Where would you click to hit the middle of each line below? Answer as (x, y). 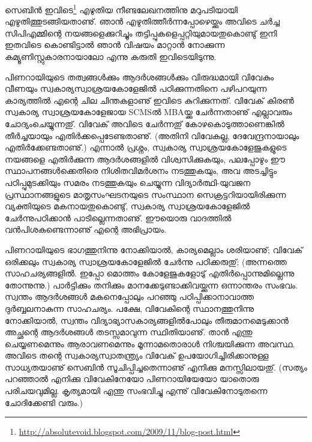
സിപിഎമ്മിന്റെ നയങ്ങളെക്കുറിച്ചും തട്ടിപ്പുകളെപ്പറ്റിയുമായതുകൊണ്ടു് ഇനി (141, 33)
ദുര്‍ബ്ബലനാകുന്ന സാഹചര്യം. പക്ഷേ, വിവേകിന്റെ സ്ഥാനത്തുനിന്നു (130, 308)
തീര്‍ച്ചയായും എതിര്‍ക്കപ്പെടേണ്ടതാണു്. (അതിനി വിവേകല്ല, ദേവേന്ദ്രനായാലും (152, 135)
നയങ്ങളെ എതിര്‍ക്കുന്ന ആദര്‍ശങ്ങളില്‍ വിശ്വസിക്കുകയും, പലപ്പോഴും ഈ (145, 159)
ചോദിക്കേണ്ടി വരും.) (44, 402)
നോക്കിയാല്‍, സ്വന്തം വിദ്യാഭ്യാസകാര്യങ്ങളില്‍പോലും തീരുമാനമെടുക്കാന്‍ (147, 320)
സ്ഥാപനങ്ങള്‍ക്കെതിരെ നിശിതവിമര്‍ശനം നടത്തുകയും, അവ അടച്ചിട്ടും (141, 171)
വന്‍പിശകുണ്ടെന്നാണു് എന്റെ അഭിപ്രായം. (86, 229)
